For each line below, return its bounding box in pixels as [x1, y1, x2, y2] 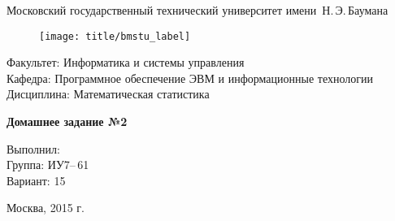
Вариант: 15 [7, 171, 66, 188]
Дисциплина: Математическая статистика [7, 85, 210, 102]
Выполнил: [7, 140, 60, 157]
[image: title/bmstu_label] [39, 30, 191, 42]
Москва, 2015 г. [7, 199, 85, 216]
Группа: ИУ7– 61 [7, 156, 89, 173]
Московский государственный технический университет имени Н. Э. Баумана [7, 2, 388, 18]
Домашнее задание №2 [7, 113, 128, 130]
